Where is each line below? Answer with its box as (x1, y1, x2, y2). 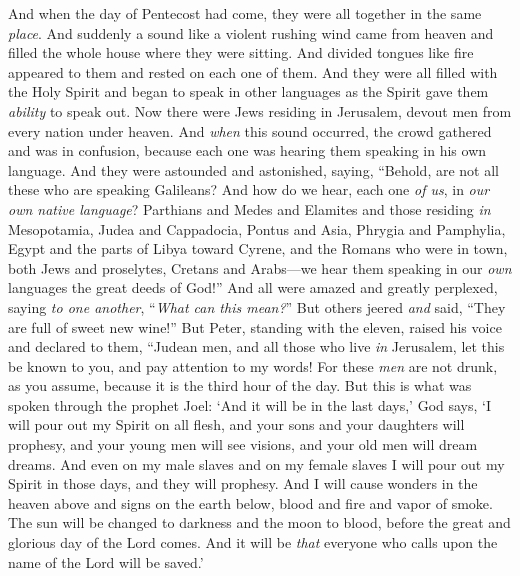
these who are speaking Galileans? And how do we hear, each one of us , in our (8, 179, 490, 200)
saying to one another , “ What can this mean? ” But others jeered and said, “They (8, 296, 506, 317)
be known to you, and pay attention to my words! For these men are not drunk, (8, 355, 498, 376)
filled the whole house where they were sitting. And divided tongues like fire (8, 42, 474, 63)
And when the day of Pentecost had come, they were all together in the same (8, 3, 482, 23)
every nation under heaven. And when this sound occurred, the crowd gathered (8, 120, 492, 141)
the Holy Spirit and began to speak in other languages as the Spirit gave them (8, 81, 489, 102)
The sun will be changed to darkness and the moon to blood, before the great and (8, 512, 511, 533)
